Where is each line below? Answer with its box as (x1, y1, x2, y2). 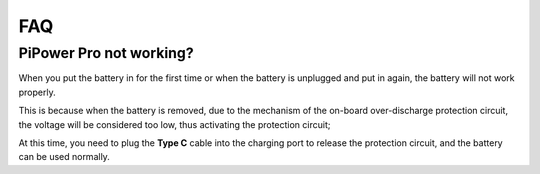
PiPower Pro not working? (18, 44, 194, 62)
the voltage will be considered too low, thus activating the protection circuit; (18, 118, 331, 130)
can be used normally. (18, 151, 110, 163)
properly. (18, 86, 56, 98)
